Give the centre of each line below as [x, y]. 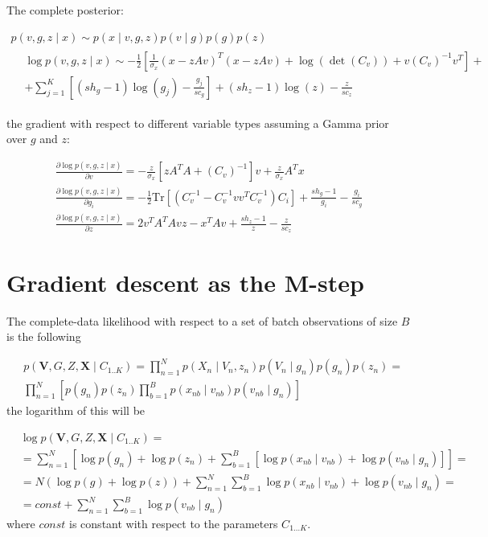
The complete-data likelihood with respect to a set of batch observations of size [202, 320]
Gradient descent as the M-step [185, 282]
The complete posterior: [65, 10]
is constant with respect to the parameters [174, 524]
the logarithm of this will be [76, 410]
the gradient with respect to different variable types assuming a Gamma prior [198, 123]
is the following [44, 336]
